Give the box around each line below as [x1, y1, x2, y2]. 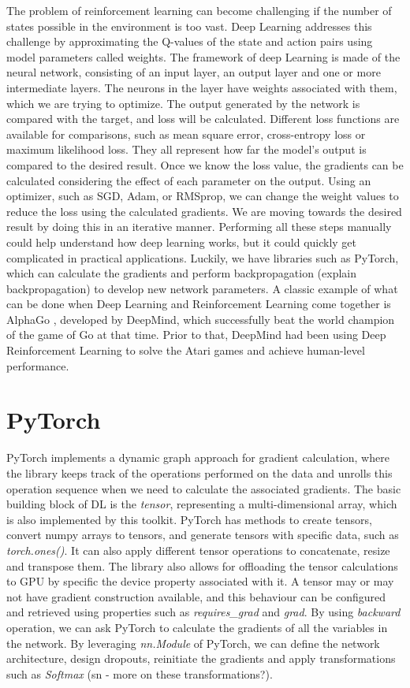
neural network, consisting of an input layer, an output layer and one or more [6, 64, 381, 80]
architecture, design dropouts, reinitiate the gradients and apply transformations [6, 650, 396, 667]
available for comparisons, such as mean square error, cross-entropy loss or [6, 125, 366, 142]
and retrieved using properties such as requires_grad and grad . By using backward [6, 604, 401, 620]
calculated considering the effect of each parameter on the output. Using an [6, 172, 371, 188]
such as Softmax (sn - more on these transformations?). [6, 665, 273, 682]
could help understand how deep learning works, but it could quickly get [6, 233, 357, 250]
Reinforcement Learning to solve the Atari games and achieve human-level [6, 342, 365, 359]
